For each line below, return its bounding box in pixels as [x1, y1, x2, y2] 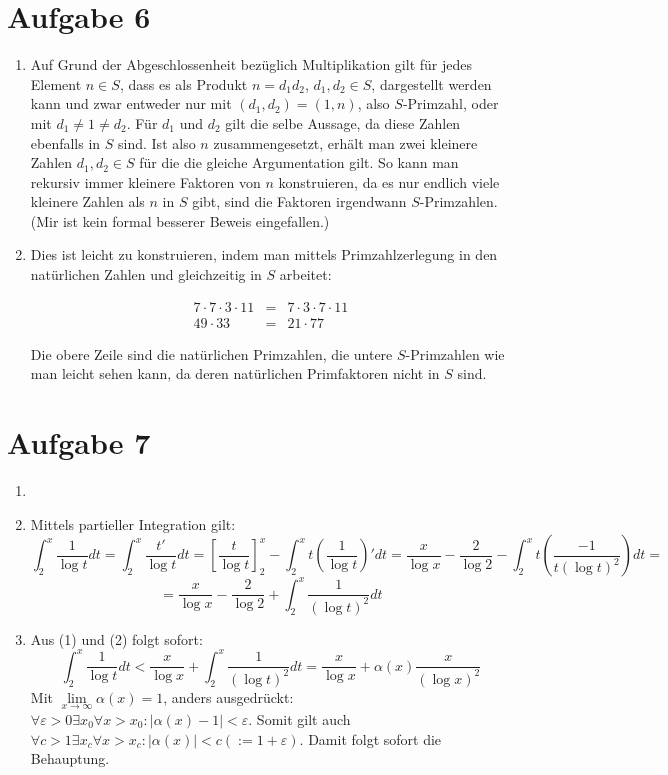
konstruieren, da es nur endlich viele [278, 171, 500, 192]
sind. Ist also [118, 132, 196, 153]
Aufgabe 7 [7, 422, 151, 463]
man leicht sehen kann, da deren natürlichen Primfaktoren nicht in [30, 363, 440, 384]
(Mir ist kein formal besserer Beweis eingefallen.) [30, 210, 330, 231]
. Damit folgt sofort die [299, 728, 442, 749]
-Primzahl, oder [402, 93, 499, 114]
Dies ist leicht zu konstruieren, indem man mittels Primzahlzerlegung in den [30, 244, 498, 265]
